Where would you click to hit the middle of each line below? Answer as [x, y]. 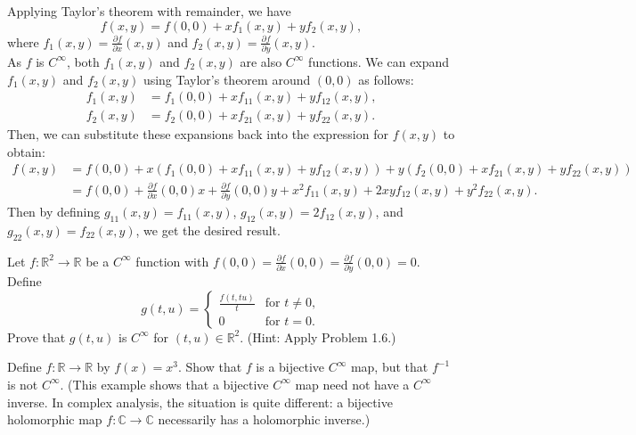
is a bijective [290, 367]
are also [261, 61]
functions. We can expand [379, 61]
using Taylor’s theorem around [227, 79]
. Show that [210, 367]
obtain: [26, 151]
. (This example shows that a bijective [164, 384]
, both [83, 61]
